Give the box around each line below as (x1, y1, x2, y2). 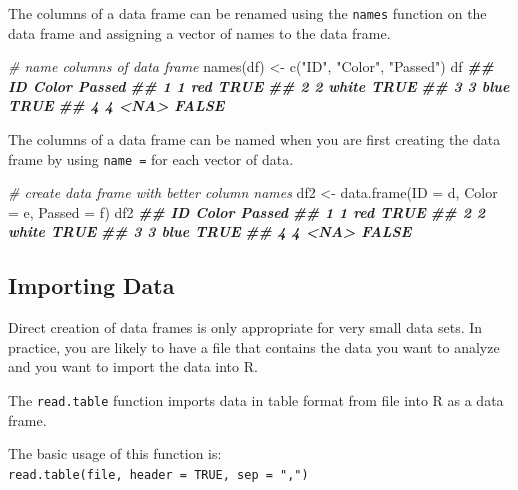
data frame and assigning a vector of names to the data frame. (8, 22, 391, 43)
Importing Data (8, 270, 175, 301)
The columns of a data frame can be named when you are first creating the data (8, 129, 501, 150)
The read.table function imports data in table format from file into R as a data (8, 390, 504, 411)
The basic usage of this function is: (8, 443, 222, 464)
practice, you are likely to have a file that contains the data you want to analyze (8, 336, 500, 357)
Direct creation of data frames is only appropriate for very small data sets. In (8, 317, 483, 338)
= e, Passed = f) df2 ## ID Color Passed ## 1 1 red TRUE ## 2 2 (8, 201, 485, 222)
